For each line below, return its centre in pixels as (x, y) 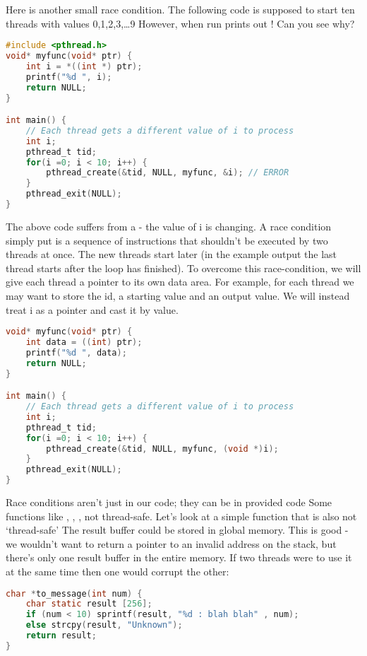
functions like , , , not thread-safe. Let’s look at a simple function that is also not (181, 516)
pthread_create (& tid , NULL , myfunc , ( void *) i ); (162, 449)
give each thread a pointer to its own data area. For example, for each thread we (180, 282)
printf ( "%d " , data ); (76, 352)
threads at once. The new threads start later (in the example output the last (172, 254)
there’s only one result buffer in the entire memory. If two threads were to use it (179, 557)
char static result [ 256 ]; (89, 604)
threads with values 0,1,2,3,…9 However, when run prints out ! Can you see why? (180, 23)
